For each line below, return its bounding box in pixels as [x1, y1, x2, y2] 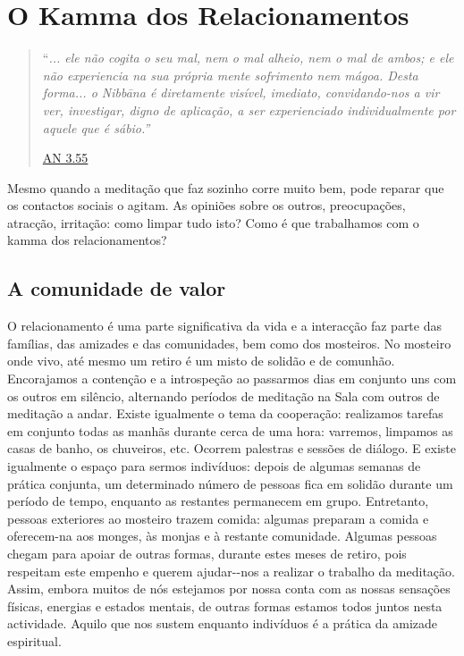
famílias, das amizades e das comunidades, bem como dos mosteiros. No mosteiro [7, 333, 451, 352]
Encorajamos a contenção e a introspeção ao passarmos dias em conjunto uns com [7, 369, 457, 388]
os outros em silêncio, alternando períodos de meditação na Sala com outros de [7, 386, 440, 405]
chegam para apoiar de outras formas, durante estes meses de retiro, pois [7, 543, 407, 562]
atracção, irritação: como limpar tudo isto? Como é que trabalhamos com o [7, 213, 419, 231]
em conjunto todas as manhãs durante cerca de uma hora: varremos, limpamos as [7, 421, 453, 440]
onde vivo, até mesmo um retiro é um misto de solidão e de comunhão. [7, 351, 395, 370]
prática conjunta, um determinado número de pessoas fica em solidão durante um [7, 474, 453, 492]
